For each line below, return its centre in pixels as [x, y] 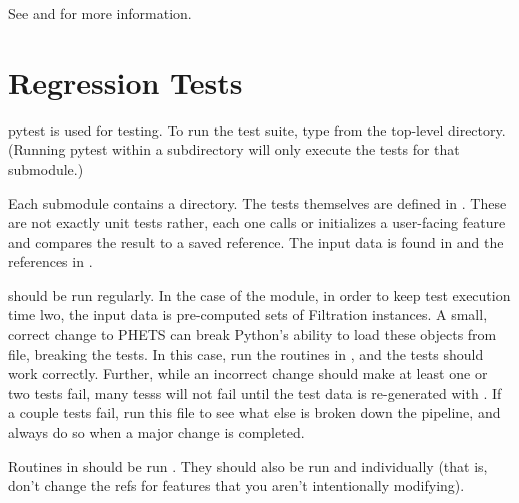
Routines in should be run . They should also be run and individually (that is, [248, 465]
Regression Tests [125, 81]
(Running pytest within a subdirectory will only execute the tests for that [234, 149]
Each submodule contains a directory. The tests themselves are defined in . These [257, 202]
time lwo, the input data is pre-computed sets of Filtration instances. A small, [248, 314]
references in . [50, 261]
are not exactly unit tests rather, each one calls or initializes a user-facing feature [257, 222]
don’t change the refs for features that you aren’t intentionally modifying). [236, 485]
